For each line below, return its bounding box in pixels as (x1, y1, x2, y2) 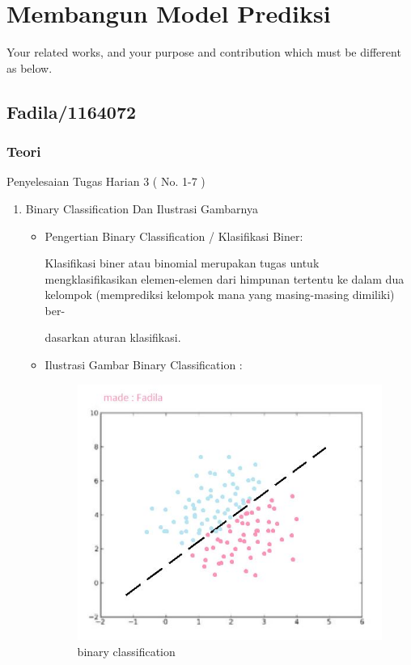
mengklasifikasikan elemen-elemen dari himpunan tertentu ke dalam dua (44, 270, 405, 287)
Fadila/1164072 (6, 99, 137, 124)
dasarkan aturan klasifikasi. (44, 329, 181, 346)
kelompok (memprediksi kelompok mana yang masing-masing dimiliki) (44, 286, 395, 303)
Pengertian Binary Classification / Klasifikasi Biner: (44, 227, 303, 244)
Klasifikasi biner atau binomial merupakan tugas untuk (44, 255, 320, 271)
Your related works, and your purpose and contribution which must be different (6, 44, 401, 61)
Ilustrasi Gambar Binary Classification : (44, 356, 243, 373)
